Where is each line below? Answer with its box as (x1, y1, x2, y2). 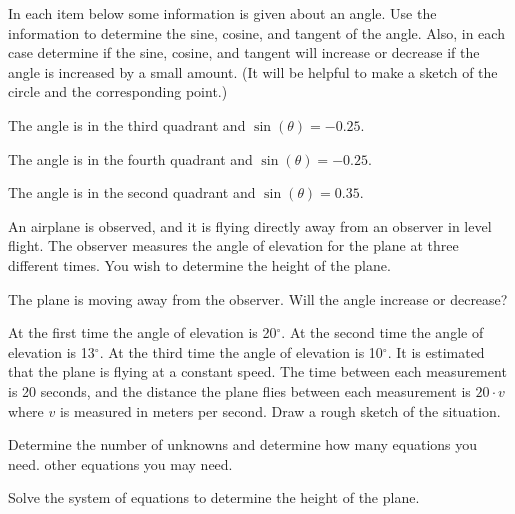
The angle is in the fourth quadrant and (8, 148, 253, 169)
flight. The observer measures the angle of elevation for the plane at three (8, 235, 459, 256)
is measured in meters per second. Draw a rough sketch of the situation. (59, 400, 501, 421)
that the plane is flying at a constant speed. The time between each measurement (8, 361, 507, 382)
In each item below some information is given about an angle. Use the (8, 3, 437, 23)
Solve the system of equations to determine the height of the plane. (8, 487, 420, 508)
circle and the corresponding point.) (8, 81, 228, 102)
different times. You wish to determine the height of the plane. (8, 254, 391, 275)
